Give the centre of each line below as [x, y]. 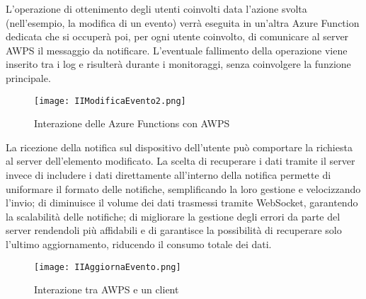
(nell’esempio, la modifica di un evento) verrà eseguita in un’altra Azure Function [183, 22]
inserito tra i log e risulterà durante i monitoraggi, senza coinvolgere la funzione [178, 64]
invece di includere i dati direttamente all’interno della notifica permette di [168, 175]
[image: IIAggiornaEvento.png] [108, 267]
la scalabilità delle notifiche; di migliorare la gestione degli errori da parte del [173, 216]
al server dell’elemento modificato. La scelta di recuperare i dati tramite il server [181, 161]
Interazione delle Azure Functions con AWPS [132, 123]
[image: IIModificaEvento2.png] [110, 101]
